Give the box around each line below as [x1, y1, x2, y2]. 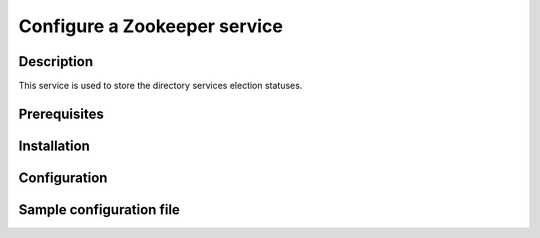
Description [18, 53, 94, 70]
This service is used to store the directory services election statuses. [18, 80, 303, 92]
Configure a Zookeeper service [18, 15, 284, 37]
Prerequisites [18, 105, 104, 122]
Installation [18, 137, 90, 154]
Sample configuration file [18, 201, 180, 218]
